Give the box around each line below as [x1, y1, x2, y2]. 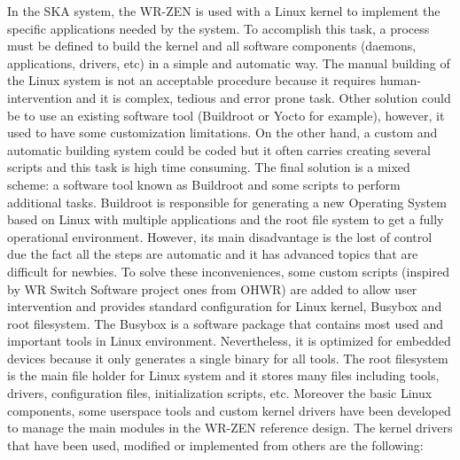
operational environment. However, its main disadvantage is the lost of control [7, 227, 433, 246]
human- [379, 71, 421, 90]
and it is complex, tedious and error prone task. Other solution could [75, 88, 451, 106]
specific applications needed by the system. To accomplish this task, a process [7, 19, 430, 37]
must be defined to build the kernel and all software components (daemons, [7, 36, 417, 55]
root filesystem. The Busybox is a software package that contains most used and [7, 314, 443, 332]
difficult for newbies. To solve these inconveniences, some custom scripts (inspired [7, 261, 449, 280]
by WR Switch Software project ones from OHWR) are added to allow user [7, 279, 417, 298]
